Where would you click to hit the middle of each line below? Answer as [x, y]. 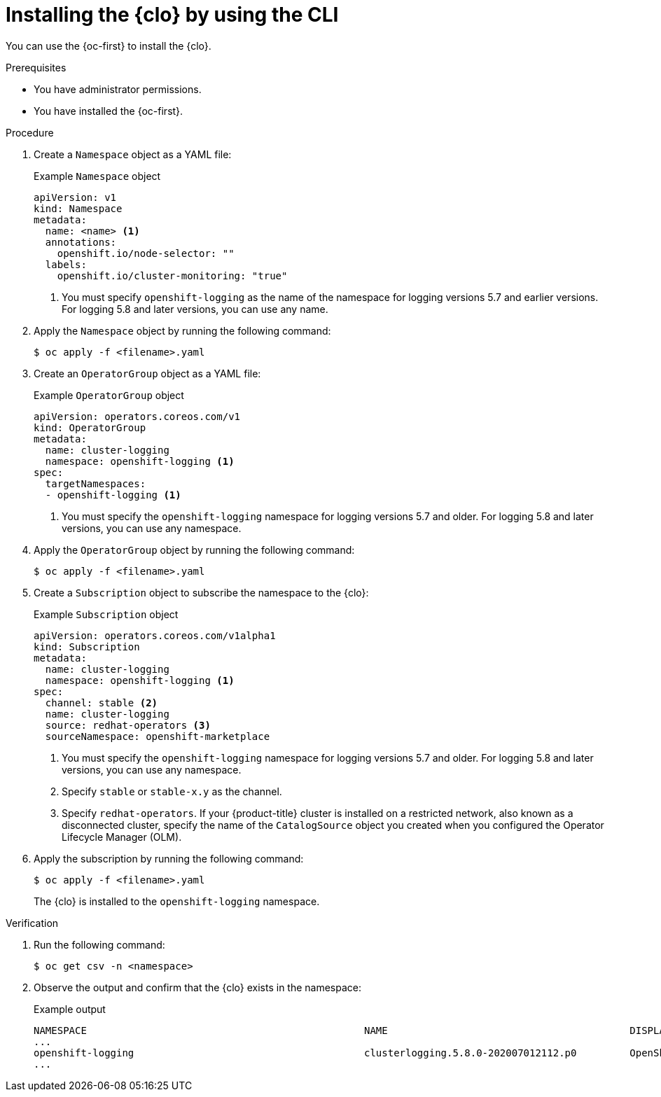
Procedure [30, 132]
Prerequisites [36, 67]
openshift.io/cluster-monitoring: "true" [172, 275]
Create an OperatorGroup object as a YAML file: [147, 373]
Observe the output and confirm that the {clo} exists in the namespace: [198, 987]
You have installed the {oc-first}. [109, 111]
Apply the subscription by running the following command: [169, 858]
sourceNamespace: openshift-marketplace [158, 736]
